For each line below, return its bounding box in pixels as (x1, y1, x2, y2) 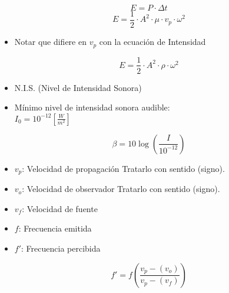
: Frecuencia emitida (18, 222, 92, 235)
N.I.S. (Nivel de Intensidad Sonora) (14, 81, 142, 93)
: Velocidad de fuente (22, 202, 98, 214)
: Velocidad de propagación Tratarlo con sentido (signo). (22, 162, 225, 174)
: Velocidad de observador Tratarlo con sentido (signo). (22, 183, 220, 195)
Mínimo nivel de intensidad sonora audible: (14, 101, 170, 113)
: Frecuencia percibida (21, 242, 101, 254)
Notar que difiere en (14, 35, 87, 48)
